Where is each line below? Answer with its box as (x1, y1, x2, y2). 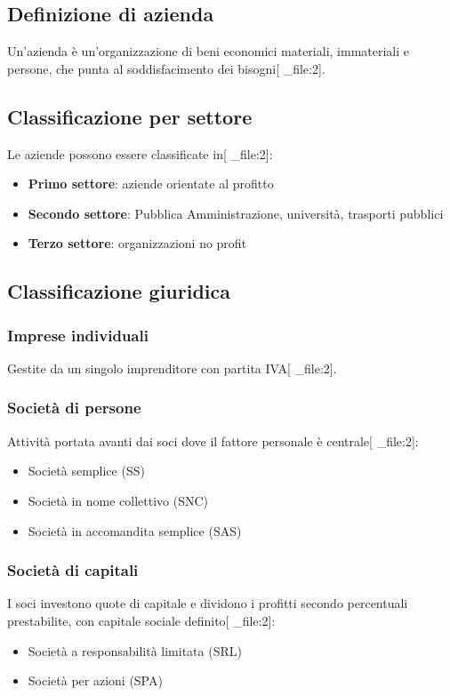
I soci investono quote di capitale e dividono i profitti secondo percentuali (7, 594, 408, 612)
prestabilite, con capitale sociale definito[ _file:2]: (7, 611, 276, 629)
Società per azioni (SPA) (28, 671, 163, 690)
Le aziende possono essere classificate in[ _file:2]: (7, 144, 273, 163)
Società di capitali (7, 559, 139, 581)
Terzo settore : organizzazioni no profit (28, 234, 247, 252)
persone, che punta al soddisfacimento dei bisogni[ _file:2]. (7, 59, 325, 77)
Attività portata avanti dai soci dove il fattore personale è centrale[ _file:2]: (7, 431, 419, 450)
